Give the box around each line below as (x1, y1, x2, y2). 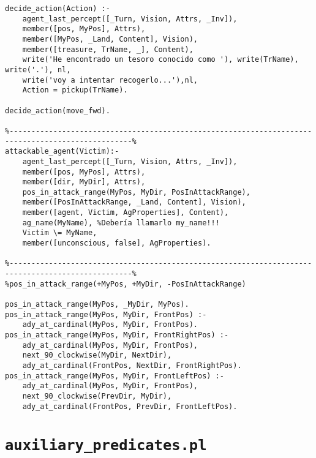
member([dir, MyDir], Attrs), (22, 178, 146, 187)
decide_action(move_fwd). (5, 106, 110, 115)
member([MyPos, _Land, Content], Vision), (22, 34, 198, 43)
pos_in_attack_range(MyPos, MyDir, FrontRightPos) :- (5, 331, 229, 339)
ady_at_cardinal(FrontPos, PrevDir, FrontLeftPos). (22, 402, 238, 411)
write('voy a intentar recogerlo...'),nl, (22, 75, 198, 84)
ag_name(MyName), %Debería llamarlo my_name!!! (22, 218, 220, 227)
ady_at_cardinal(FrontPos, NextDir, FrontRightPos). (22, 361, 242, 370)
